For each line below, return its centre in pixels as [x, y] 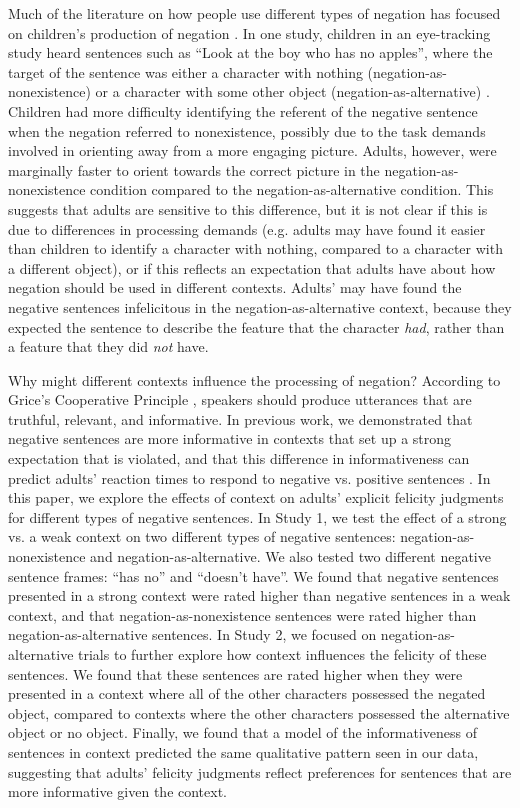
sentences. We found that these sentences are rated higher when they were [235, 673]
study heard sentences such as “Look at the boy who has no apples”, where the [250, 52]
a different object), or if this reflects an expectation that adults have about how [252, 267]
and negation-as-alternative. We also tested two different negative [290, 556]
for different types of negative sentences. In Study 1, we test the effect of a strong [257, 516]
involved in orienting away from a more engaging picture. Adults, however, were [252, 150]
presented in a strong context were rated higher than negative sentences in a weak [259, 595]
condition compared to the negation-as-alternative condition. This [292, 189]
